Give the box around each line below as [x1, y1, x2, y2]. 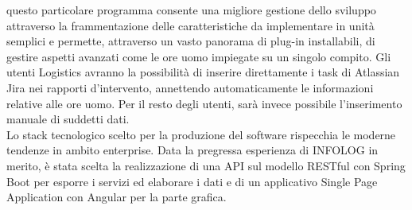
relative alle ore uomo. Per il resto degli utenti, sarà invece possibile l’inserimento [6, 95, 402, 111]
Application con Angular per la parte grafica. [6, 189, 227, 205]
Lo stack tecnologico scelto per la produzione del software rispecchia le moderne [6, 126, 396, 142]
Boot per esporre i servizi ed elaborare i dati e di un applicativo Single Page [6, 173, 378, 189]
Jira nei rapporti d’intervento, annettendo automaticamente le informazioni [6, 79, 374, 95]
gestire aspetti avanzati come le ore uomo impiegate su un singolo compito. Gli [6, 48, 391, 64]
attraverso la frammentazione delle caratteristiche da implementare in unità [6, 17, 375, 33]
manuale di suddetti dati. [6, 111, 130, 127]
